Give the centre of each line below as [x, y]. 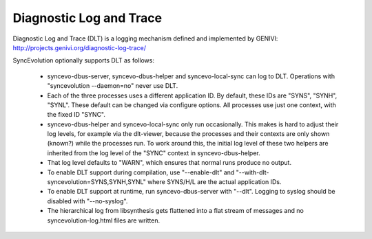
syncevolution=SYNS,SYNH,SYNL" [96, 182]
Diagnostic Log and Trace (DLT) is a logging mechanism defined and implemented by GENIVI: [145, 38]
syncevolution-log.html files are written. [104, 220]
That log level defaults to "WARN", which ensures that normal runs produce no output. [169, 163]
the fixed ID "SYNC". [76, 115]
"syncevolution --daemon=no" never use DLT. [113, 86]
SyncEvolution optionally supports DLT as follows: [84, 60]
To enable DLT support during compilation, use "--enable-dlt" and [141, 172]
